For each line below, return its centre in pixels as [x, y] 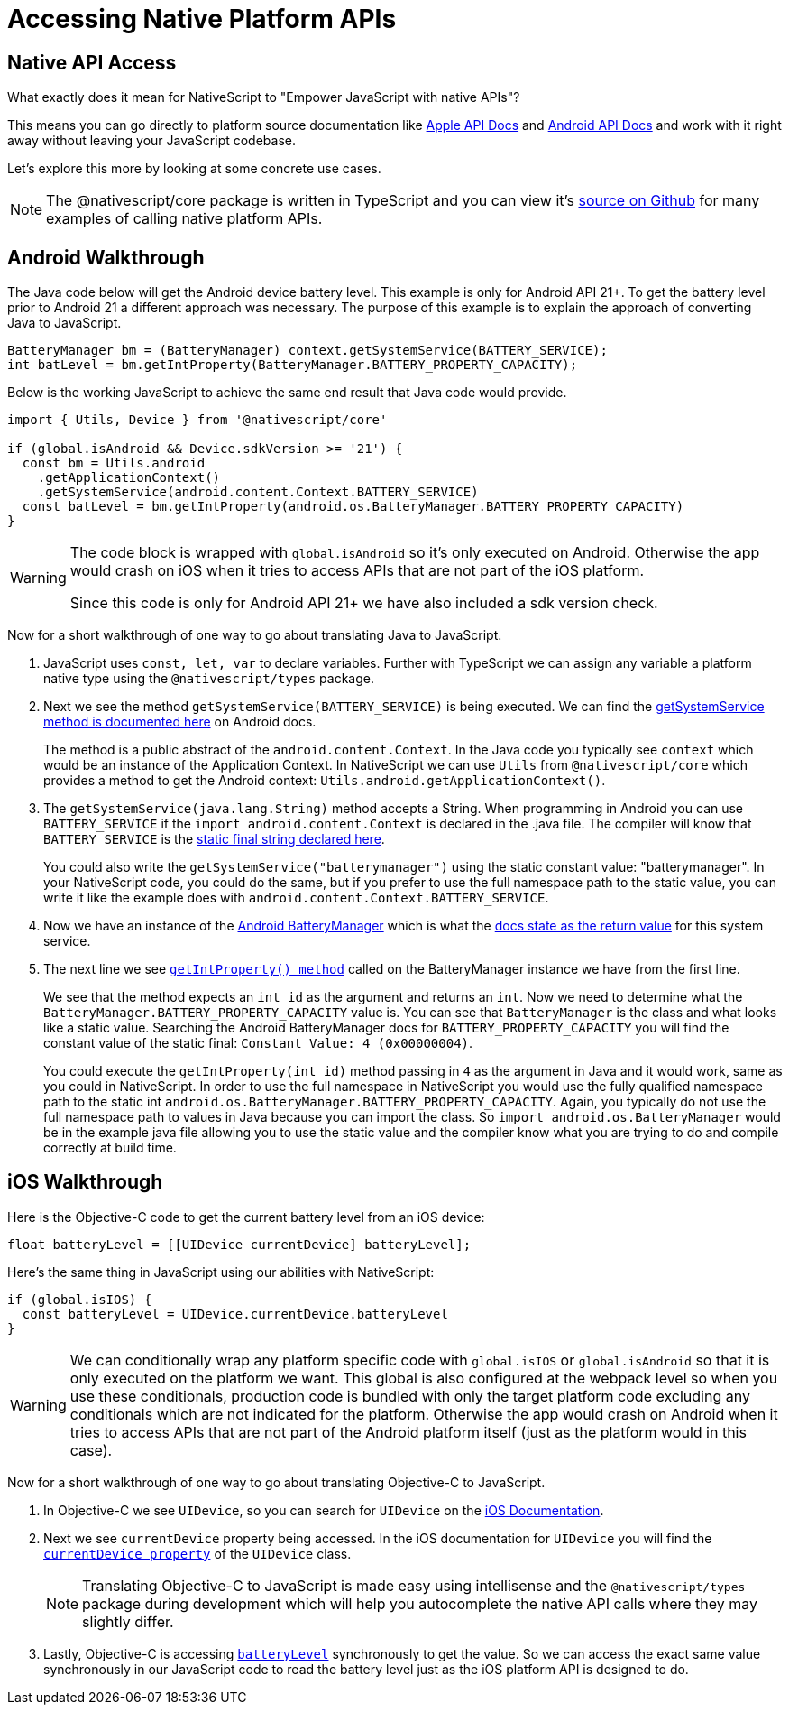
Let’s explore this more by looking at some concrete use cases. [194, 169]
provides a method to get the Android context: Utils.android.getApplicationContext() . [325, 781]
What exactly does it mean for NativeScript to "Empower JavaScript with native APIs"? [264, 97]
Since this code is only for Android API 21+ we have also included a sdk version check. [364, 603]
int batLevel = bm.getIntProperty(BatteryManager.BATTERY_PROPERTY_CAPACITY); [293, 365]
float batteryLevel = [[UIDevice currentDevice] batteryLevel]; [239, 1244]
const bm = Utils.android [114, 463]
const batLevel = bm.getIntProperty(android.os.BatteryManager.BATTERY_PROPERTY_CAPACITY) [353, 507]
